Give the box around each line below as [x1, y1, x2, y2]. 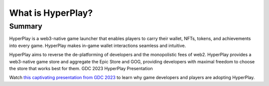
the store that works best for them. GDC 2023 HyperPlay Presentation [9, 65, 153, 71]
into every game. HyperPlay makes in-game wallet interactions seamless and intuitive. [9, 43, 186, 48]
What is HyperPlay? [9, 7, 93, 18]
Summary [9, 22, 42, 31]
